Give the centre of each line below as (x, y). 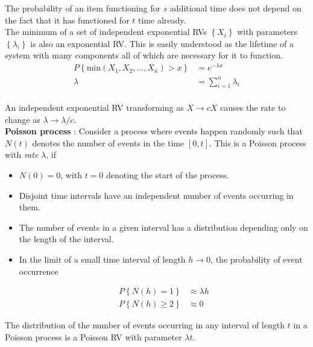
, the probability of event (257, 259)
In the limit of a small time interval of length (102, 259)
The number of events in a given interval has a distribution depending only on (163, 227)
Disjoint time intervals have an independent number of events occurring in (156, 195)
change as (23, 119)
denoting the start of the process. (168, 174)
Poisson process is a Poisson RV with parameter (93, 336)
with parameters (267, 32)
